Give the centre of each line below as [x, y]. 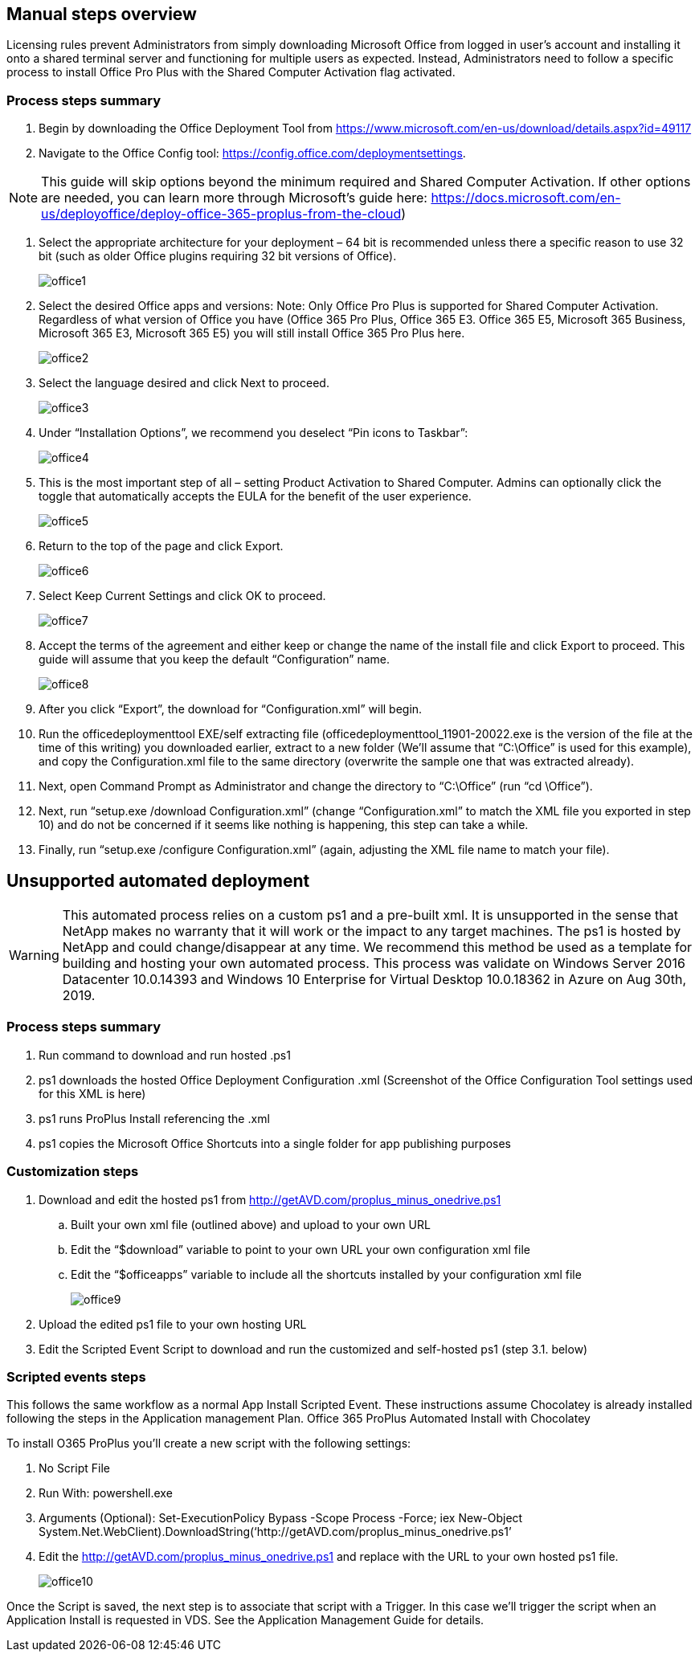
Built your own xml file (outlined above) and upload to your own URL [251, 1224]
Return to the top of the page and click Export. [161, 546]
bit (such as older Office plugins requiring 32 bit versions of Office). [218, 256]
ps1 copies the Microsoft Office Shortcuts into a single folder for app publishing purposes [275, 1143]
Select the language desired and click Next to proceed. [184, 383]
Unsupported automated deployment [158, 880]
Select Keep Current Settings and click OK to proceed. [182, 596]
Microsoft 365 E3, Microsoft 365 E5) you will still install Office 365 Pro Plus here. [252, 333]
